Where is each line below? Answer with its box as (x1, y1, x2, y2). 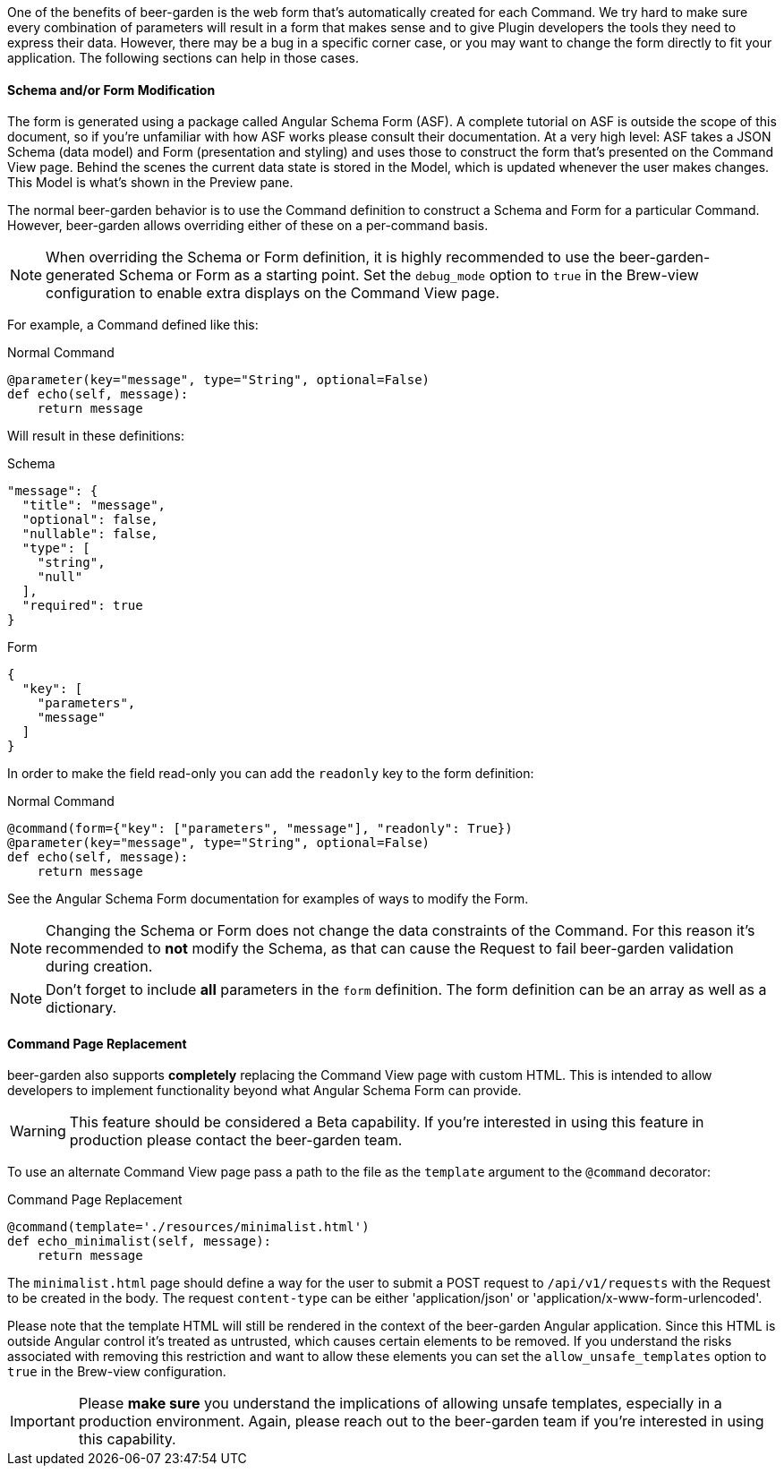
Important (10, 1412, 75, 1431)
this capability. (78, 1430, 176, 1449)
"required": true (21, 598, 143, 613)
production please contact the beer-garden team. (69, 1131, 403, 1150)
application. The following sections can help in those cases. (7, 50, 359, 65)
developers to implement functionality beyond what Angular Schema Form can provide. (7, 1083, 522, 1099)
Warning (10, 1122, 66, 1141)
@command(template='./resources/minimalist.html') (7, 1220, 370, 1235)
